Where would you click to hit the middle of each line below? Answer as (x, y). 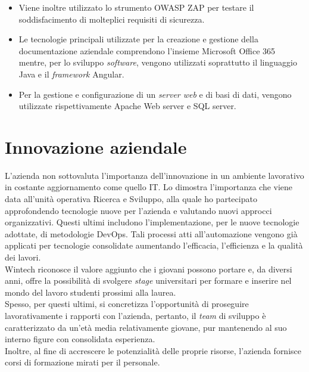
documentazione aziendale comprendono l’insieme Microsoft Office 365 (147, 50)
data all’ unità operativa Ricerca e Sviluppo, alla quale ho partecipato (131, 199)
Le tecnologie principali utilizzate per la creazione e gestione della (138, 39)
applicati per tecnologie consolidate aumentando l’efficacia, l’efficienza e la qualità (154, 245)
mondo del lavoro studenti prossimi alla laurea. (90, 292)
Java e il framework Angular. (71, 74)
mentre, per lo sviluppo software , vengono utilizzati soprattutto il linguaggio (158, 62)
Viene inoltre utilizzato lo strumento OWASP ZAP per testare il (136, 7)
